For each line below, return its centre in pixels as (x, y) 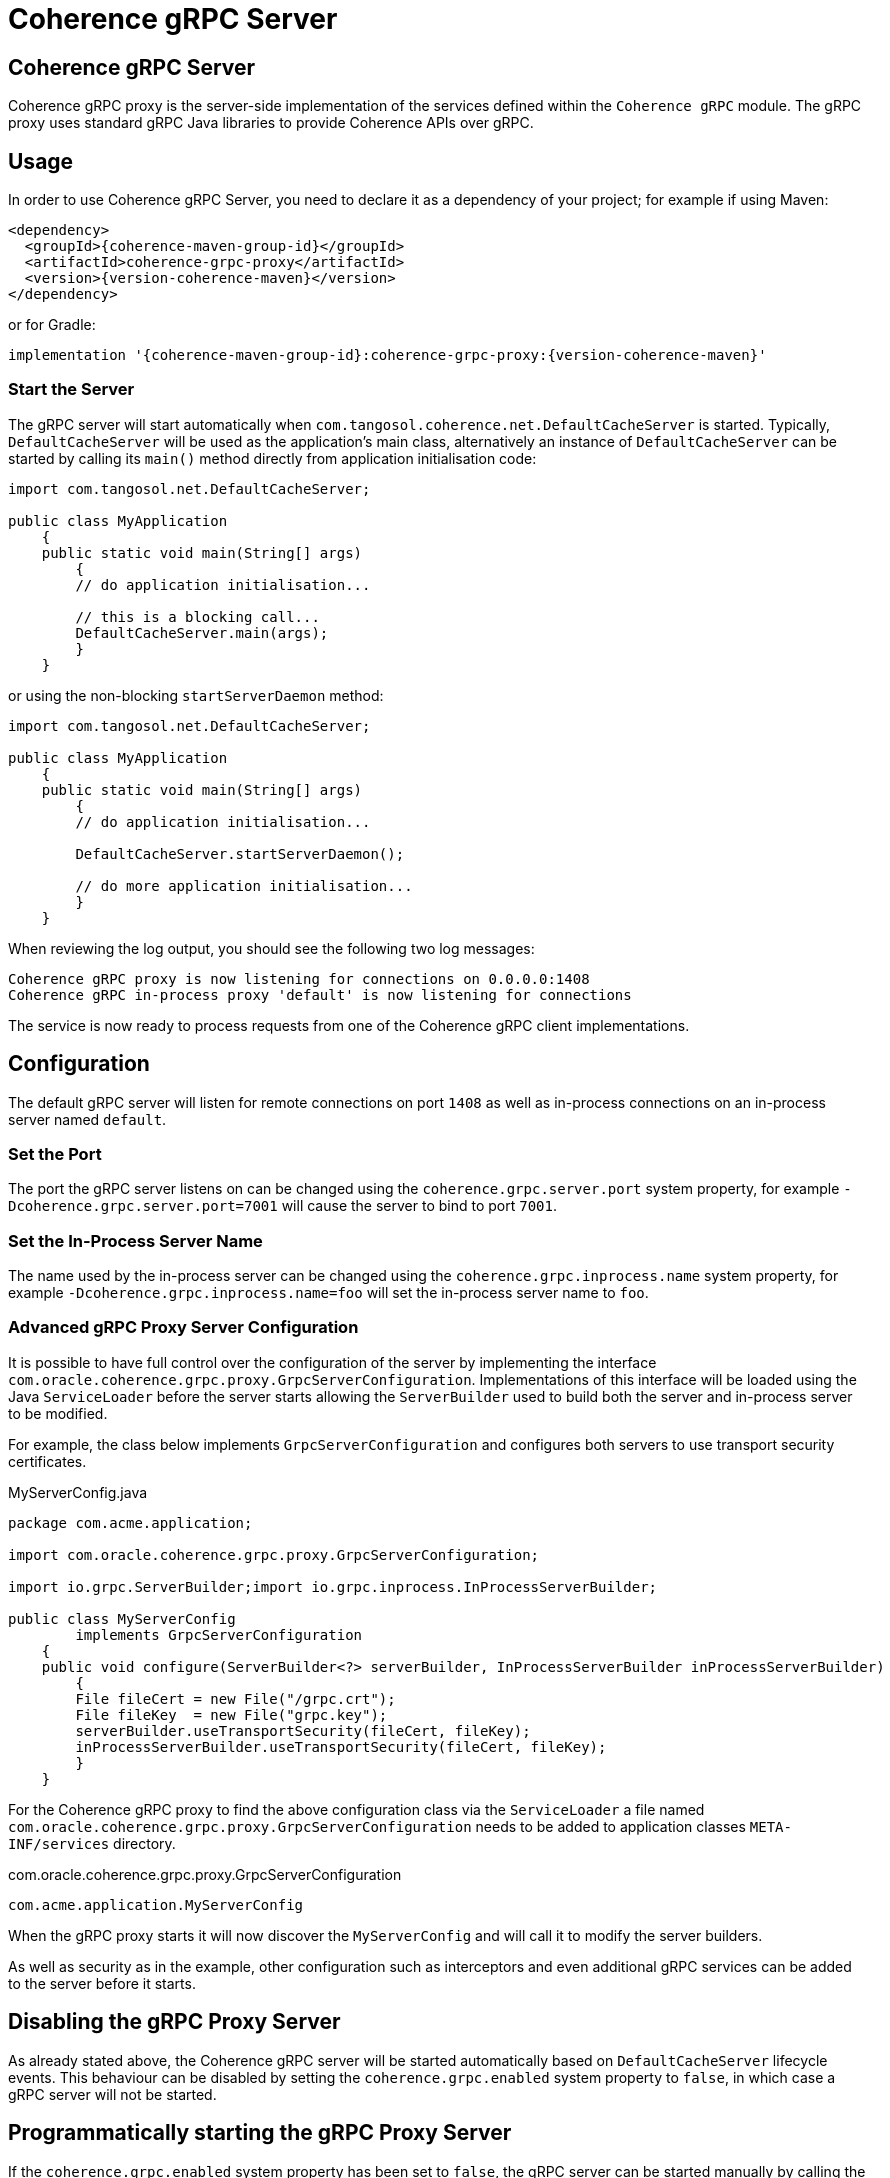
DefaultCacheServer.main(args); (202, 632)
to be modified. (58, 1413)
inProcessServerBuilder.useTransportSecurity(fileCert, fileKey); (341, 1746)
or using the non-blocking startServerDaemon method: (196, 695)
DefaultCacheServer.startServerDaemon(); (240, 853)
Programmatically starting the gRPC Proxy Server (260, 2133)
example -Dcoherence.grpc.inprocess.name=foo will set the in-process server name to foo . (328, 1293)
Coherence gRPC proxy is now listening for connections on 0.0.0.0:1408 (299, 978)
